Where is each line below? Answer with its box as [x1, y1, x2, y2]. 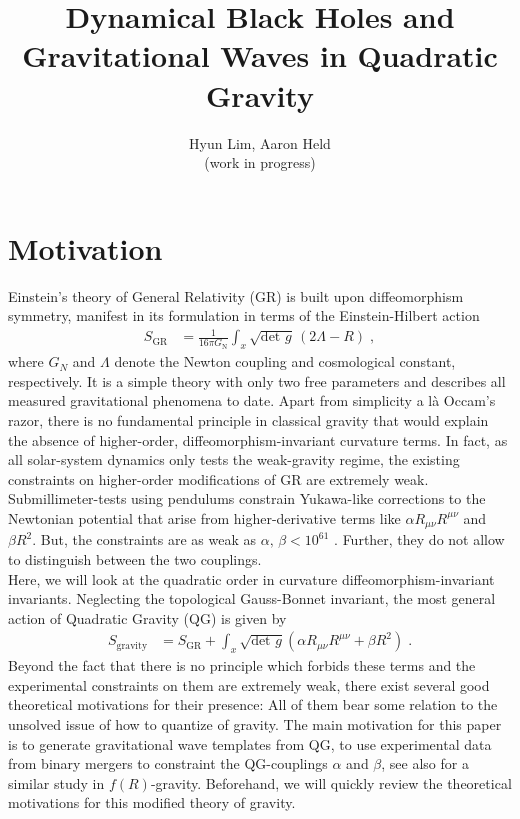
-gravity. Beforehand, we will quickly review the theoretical [150, 772, 512, 793]
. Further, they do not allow [334, 529, 505, 550]
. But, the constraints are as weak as [32, 529, 257, 550]
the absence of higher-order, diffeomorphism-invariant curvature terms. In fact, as [8, 429, 508, 450]
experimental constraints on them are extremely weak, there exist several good [8, 674, 490, 695]
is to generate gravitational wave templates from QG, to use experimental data [8, 733, 492, 754]
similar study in [8, 772, 105, 793]
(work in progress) [204, 152, 316, 173]
